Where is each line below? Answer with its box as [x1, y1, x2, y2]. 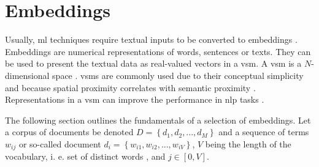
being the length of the [205, 137, 291, 150]
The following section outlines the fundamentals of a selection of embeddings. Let [5, 113, 311, 126]
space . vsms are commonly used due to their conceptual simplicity [52, 69, 304, 81]
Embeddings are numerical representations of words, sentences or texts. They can [5, 45, 311, 58]
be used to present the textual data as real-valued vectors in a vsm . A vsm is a [5, 57, 302, 70]
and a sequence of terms [218, 125, 309, 138]
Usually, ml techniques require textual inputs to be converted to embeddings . [5, 33, 298, 46]
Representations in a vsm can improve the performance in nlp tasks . [5, 93, 264, 106]
